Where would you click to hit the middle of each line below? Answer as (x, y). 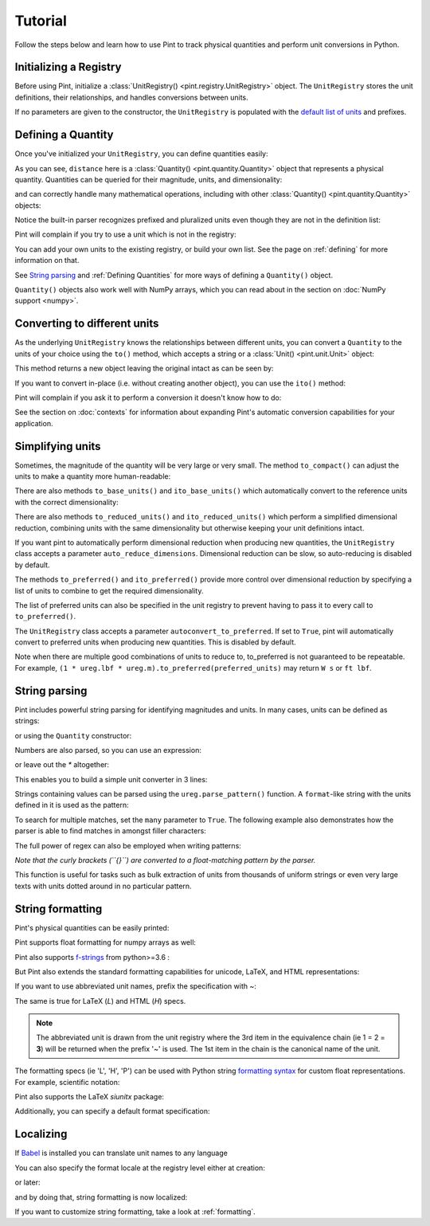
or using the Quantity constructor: (73, 735)
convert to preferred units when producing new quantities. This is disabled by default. (155, 642)
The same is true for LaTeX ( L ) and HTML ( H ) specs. (100, 1001)
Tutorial (41, 21)
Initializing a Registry (68, 67)
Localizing (41, 1134)
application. (34, 423)
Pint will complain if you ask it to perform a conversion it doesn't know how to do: (148, 398)
